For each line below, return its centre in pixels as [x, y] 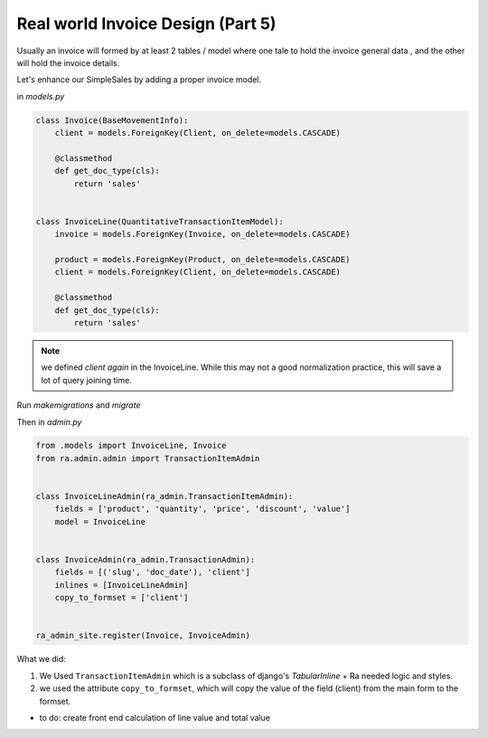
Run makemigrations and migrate [79, 405]
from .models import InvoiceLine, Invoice [131, 446]
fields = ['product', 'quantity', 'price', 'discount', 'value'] [202, 509]
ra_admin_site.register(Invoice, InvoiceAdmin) [143, 636]
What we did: [42, 659]
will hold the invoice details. [68, 62]
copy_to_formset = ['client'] [122, 598]
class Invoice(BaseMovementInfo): [112, 120]
